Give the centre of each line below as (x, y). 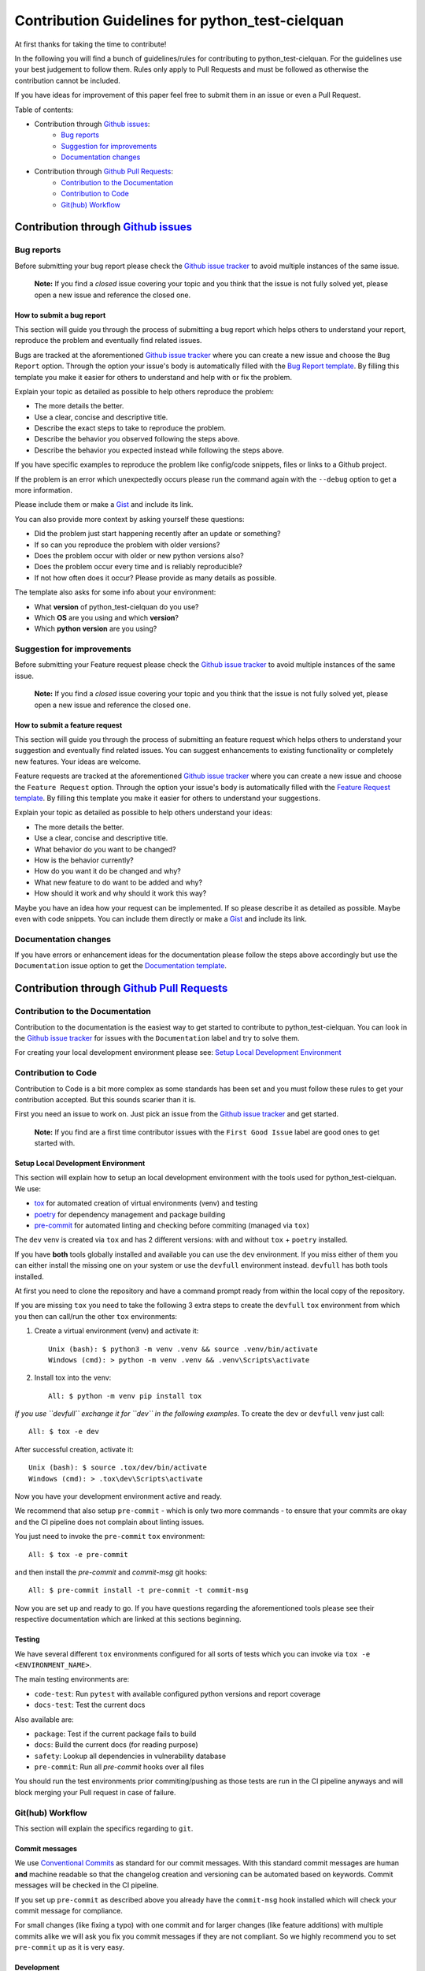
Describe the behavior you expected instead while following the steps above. (159, 450)
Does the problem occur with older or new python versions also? (139, 555)
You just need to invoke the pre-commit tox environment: (110, 1537)
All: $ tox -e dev (64, 1432)
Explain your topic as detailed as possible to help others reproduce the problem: (144, 391)
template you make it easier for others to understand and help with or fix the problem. (153, 377)
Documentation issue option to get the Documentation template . (121, 966)
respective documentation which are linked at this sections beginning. (128, 1619)
